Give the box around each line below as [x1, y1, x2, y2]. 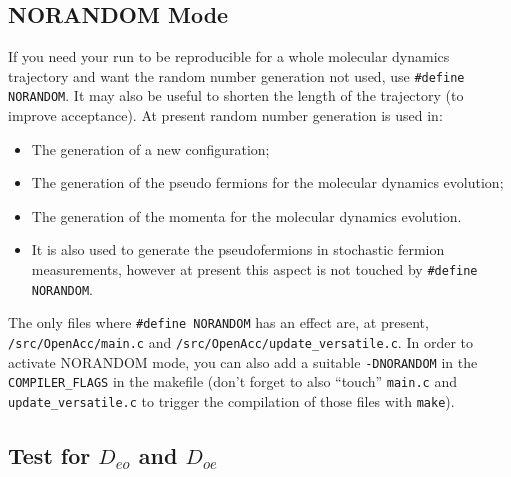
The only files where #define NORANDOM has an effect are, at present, [8, 312, 429, 333]
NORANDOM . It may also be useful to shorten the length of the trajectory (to [8, 85, 464, 106]
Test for [8, 440, 91, 471]
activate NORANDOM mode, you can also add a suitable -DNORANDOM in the [8, 351, 478, 372]
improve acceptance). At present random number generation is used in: [8, 105, 443, 126]
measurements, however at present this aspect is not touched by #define [31, 259, 478, 280]
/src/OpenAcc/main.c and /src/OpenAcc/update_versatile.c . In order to [8, 332, 473, 353]
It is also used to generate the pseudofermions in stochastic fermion [31, 239, 445, 260]
